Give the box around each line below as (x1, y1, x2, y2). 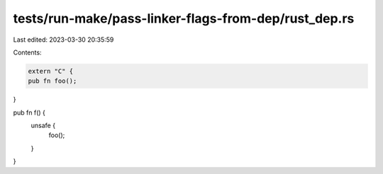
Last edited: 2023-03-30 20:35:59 (13, 35, 114, 44)
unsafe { (30, 121, 56, 130)
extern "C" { (28, 67, 74, 75)
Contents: (13, 48, 42, 57)
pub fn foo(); (28, 77, 77, 85)
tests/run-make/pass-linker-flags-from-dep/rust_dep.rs (13, 11, 355, 26)
